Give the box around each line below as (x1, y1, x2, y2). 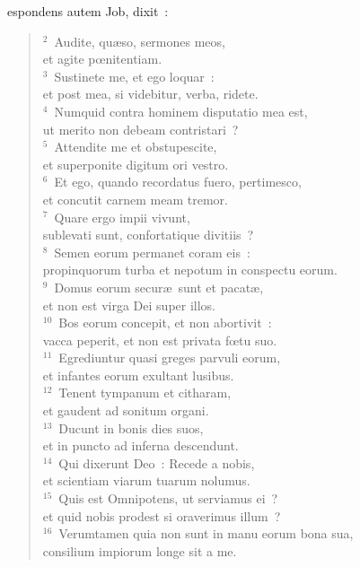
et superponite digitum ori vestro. (42, 154, 229, 173)
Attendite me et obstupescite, (54, 137, 217, 156)
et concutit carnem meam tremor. (42, 189, 228, 208)
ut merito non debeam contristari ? (42, 119, 239, 138)
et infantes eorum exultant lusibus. (42, 365, 234, 384)
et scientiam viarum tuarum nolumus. (42, 471, 250, 490)
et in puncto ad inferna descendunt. (42, 436, 239, 455)
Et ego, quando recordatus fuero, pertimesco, (54, 172, 302, 191)
